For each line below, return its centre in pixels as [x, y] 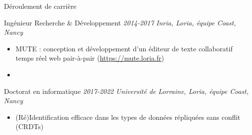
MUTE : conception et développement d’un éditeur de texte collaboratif [124, 48]
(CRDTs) [30, 126]
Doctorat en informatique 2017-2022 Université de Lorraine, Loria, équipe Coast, [126, 91]
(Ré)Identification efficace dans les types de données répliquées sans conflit [128, 117]
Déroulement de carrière [40, 6]
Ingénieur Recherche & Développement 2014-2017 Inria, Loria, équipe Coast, [120, 22]
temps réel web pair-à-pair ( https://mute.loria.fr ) [90, 58]
